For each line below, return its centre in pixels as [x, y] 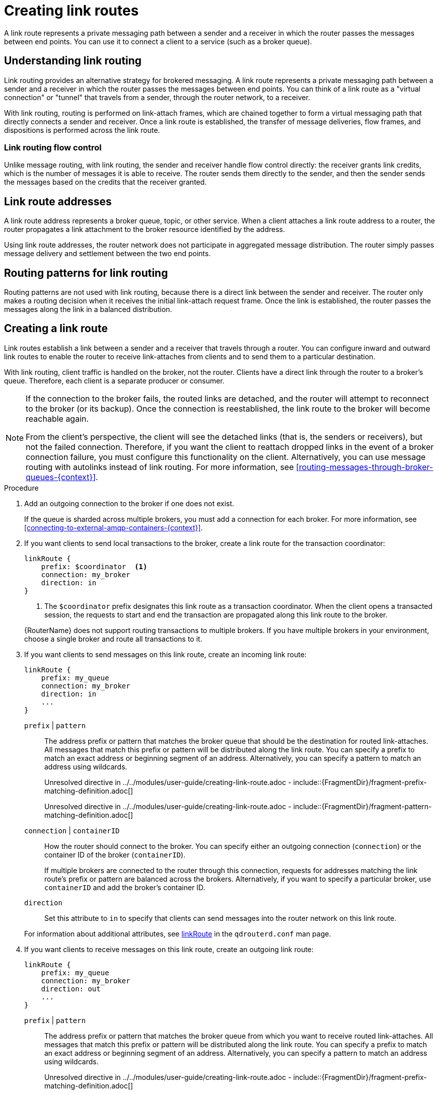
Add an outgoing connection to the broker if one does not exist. [129, 503]
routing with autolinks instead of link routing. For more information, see [160, 467]
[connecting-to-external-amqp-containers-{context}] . [114, 527]
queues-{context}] [61, 477]
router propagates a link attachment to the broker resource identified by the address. [144, 229]
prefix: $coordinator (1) [94, 566]
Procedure [21, 488]
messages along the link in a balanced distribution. [88, 309]
